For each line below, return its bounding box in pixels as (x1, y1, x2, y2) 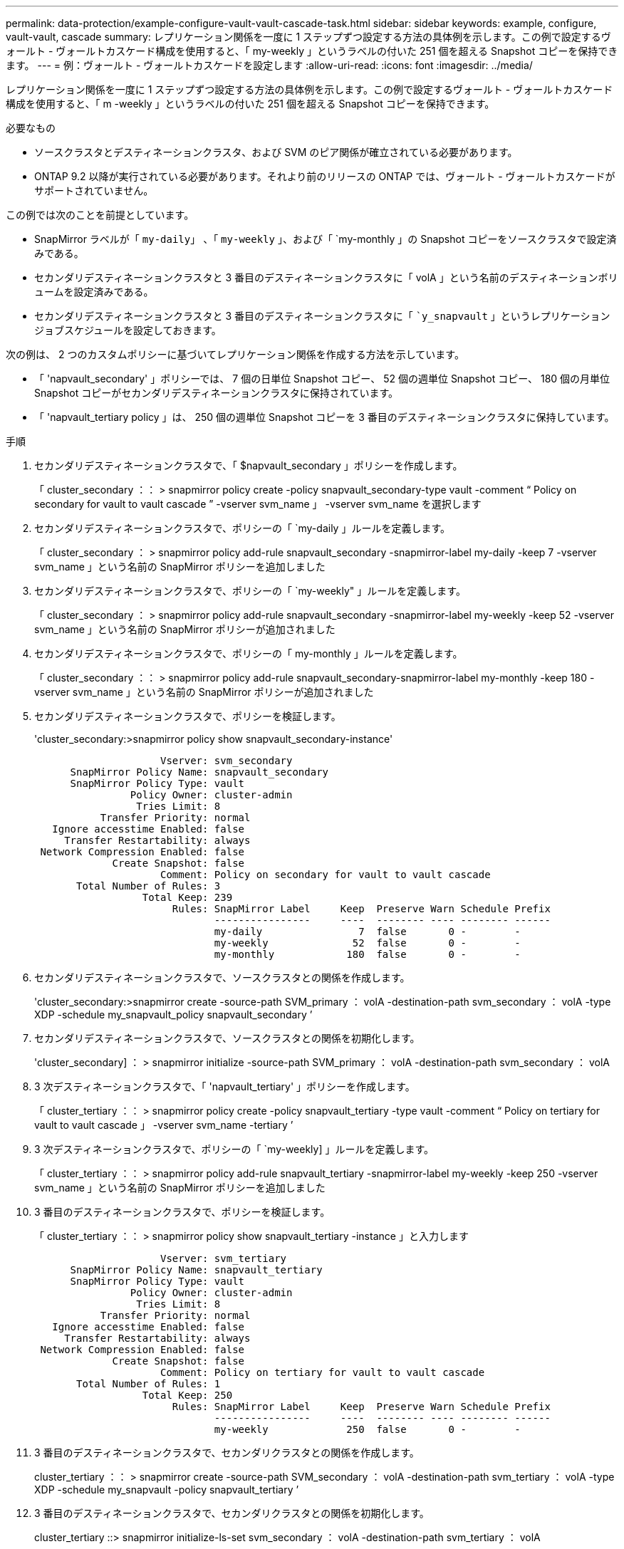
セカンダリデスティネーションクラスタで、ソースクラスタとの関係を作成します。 (34, 971, 410, 984)
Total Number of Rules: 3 (76, 880, 221, 892)
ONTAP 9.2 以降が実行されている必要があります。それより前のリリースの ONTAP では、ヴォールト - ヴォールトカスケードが (34, 170, 615, 182)
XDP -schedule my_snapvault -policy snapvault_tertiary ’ (34, 1483, 299, 1496)
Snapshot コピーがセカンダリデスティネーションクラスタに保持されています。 (34, 387, 399, 399)
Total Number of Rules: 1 (76, 1378, 221, 1389)
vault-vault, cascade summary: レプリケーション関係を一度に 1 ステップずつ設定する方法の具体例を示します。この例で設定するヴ (6, 31, 611, 43)
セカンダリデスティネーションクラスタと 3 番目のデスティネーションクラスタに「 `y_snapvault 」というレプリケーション (34, 310, 610, 322)
